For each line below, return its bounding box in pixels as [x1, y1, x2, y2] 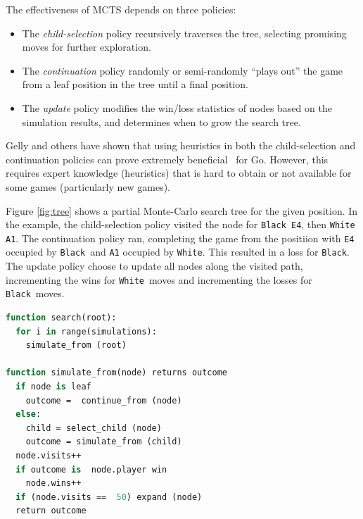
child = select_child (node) [25, 423, 162, 433]
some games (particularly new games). [6, 179, 170, 194]
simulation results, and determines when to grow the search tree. [22, 114, 301, 129]
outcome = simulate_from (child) [25, 437, 182, 447]
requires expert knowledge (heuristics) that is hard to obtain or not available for [6, 165, 352, 180]
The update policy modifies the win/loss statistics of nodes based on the [22, 100, 332, 115]
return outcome [15, 506, 87, 516]
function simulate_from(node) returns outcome [6, 368, 227, 378]
